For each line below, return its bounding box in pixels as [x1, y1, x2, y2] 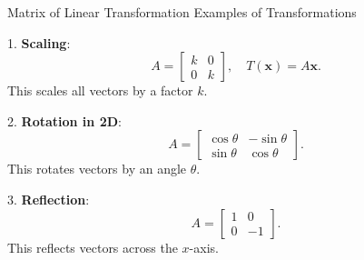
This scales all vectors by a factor [7, 81, 193, 100]
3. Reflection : [7, 189, 90, 208]
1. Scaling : [7, 33, 71, 52]
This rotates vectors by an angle [7, 159, 187, 178]
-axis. [189, 237, 219, 256]
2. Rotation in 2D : [7, 111, 122, 130]
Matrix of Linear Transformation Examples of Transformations [7, 3, 357, 21]
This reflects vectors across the [7, 237, 178, 256]
